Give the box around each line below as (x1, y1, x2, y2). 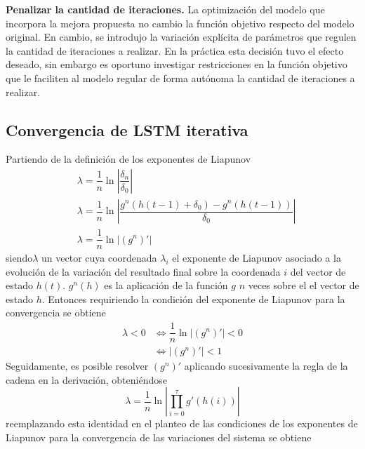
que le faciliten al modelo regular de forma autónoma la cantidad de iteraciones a (6, 70, 355, 85)
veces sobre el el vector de (248, 278, 359, 293)
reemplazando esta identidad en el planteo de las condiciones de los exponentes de (6, 416, 358, 431)
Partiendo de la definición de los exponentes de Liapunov (6, 152, 251, 166)
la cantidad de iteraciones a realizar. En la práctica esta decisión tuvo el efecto (6, 43, 344, 58)
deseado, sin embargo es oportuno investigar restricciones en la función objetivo (6, 57, 347, 72)
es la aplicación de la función (104, 278, 228, 293)
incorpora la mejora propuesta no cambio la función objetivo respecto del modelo (6, 15, 354, 30)
